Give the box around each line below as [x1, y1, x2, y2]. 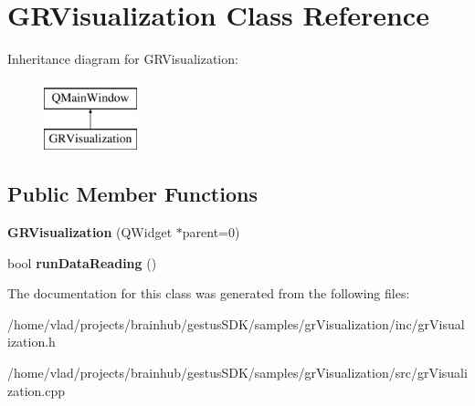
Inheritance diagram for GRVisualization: [7, 49, 238, 68]
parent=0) [182, 223, 240, 242]
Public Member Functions [7, 180, 258, 208]
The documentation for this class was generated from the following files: [7, 284, 410, 303]
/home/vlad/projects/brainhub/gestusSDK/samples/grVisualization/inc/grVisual [7, 314, 465, 333]
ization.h [7, 332, 56, 351]
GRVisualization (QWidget [7, 223, 173, 242]
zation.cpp [7, 380, 66, 400]
